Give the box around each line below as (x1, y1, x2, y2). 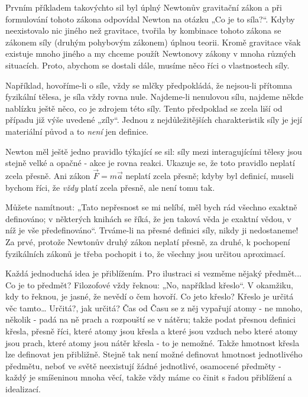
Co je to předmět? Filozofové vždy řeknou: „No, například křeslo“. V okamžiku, (5, 278, 293, 291)
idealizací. (5, 383, 41, 395)
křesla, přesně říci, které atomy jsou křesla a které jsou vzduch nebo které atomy (5, 325, 298, 337)
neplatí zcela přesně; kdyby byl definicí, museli (125, 169, 294, 181)
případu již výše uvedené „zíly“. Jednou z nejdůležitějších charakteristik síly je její (5, 113, 302, 126)
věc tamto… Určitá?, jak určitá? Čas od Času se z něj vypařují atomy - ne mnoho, (5, 301, 303, 314)
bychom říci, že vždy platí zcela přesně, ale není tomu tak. (5, 181, 215, 193)
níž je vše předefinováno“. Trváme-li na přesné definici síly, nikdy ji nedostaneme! (5, 224, 299, 236)
